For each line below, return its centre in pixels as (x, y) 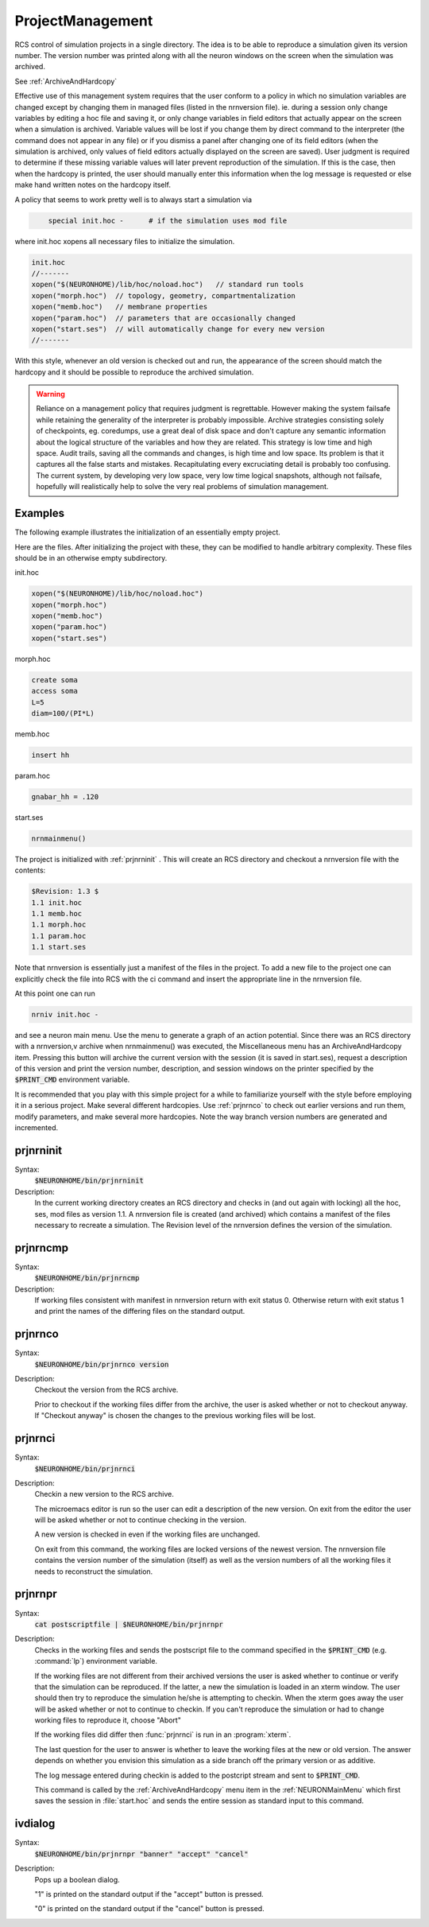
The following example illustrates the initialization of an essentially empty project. (148, 532)
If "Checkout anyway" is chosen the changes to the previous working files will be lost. (175, 1416)
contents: (30, 870)
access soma (55, 691)
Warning (50, 394)
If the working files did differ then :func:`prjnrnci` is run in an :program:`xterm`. (163, 1735)
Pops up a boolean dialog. (77, 1879)
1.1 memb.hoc (57, 914)
